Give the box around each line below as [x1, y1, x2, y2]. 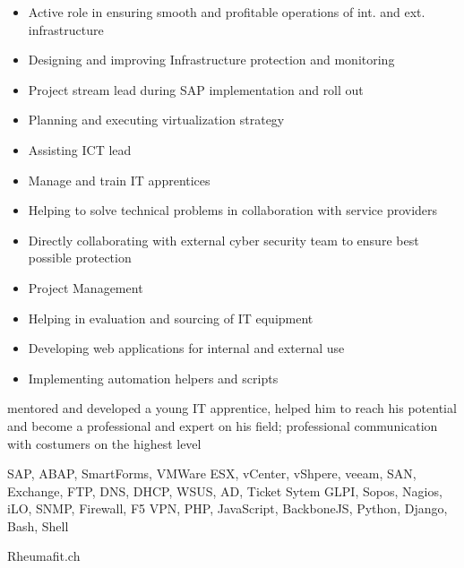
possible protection [28, 248, 132, 267]
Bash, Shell [7, 516, 69, 535]
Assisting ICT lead [28, 140, 132, 159]
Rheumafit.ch [7, 546, 81, 565]
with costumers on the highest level [7, 434, 202, 452]
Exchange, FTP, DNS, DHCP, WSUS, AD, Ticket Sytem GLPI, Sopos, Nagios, [7, 481, 443, 500]
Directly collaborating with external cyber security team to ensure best [28, 230, 419, 249]
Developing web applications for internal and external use [28, 339, 345, 357]
